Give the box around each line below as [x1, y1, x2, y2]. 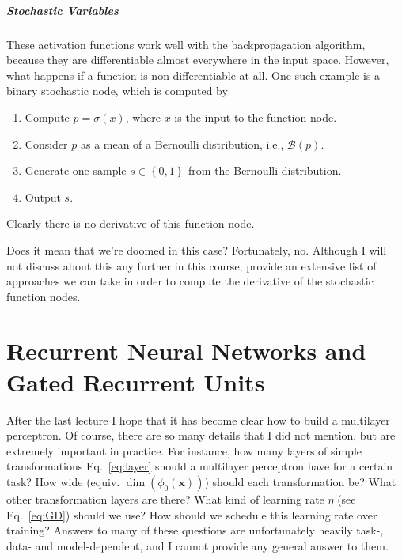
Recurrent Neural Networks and [6, 334, 366, 367]
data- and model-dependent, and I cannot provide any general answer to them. [6, 537, 389, 553]
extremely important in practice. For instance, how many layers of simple [6, 442, 362, 459]
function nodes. [6, 288, 81, 304]
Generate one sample [25, 162, 127, 179]
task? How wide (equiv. [6, 473, 120, 489]
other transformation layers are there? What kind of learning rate [6, 490, 324, 507]
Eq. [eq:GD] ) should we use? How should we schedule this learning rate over [6, 506, 377, 523]
